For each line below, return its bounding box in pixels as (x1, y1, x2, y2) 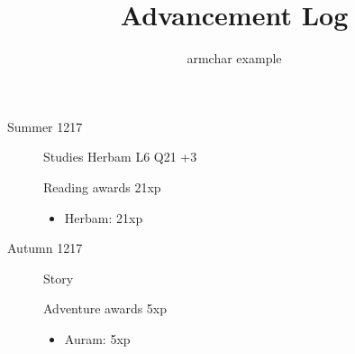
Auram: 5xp (64, 329, 131, 348)
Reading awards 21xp (43, 177, 161, 196)
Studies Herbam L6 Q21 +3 (43, 147, 197, 166)
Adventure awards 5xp (43, 299, 168, 318)
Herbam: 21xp (64, 208, 143, 227)
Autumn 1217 (7, 238, 83, 257)
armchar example (187, 49, 282, 68)
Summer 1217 (7, 116, 83, 135)
